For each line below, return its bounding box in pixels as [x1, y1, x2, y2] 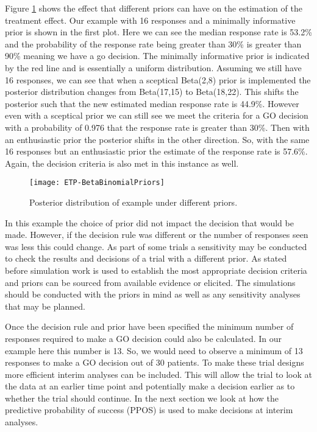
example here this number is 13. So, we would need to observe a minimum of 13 [5, 344, 303, 357]
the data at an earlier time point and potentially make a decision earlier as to [5, 380, 295, 392]
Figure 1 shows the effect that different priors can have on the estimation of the [5, 2, 302, 14]
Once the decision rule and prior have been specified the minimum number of [5, 320, 294, 333]
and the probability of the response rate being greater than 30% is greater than [5, 37, 302, 50]
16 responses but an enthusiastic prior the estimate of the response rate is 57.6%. [5, 145, 308, 158]
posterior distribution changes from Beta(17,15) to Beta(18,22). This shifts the [5, 85, 299, 98]
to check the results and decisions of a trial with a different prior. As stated [5, 252, 287, 265]
